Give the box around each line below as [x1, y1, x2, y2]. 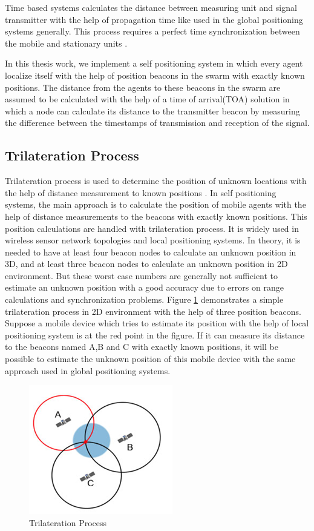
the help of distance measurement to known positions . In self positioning [5, 186, 276, 199]
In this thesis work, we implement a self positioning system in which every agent [5, 57, 303, 70]
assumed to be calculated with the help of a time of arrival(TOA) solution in [5, 93, 290, 105]
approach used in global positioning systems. [5, 364, 171, 377]
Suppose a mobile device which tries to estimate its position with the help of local [5, 317, 309, 329]
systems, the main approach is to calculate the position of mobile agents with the [5, 198, 306, 211]
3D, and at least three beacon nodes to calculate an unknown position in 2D [5, 257, 288, 270]
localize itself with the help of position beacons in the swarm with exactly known [5, 68, 305, 81]
